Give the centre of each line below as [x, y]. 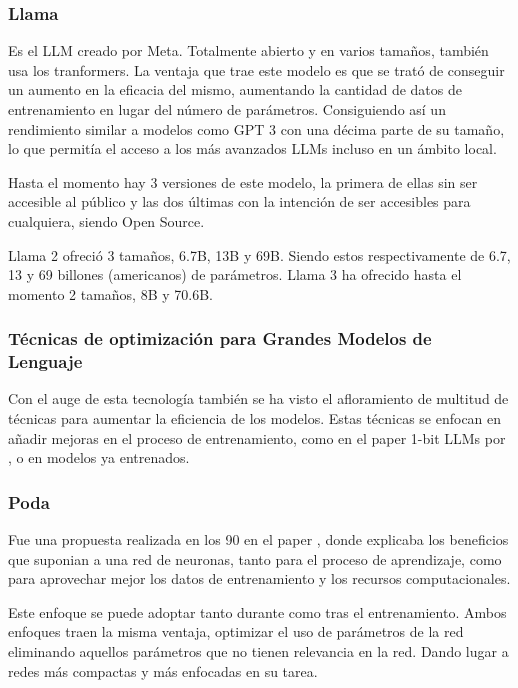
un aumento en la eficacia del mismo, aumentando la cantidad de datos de [235, 89]
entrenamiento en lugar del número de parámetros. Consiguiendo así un [227, 109]
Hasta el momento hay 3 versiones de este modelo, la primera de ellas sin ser [243, 181]
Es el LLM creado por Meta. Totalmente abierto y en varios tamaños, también [248, 50]
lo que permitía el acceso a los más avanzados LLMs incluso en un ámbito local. [252, 148]
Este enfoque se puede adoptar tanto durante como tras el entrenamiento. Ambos [257, 611]
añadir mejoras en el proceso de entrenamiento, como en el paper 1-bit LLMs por [257, 437]
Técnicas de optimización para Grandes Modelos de [220, 338]
